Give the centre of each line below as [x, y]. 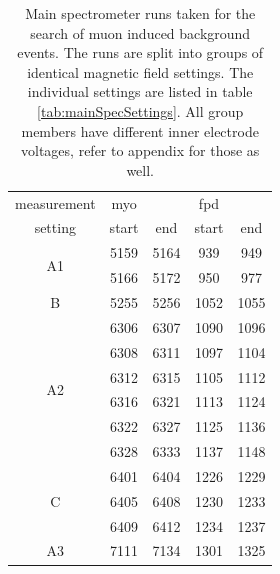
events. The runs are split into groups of [140, 52]
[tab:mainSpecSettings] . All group [140, 110]
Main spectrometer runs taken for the [140, 13]
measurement [55, 202]
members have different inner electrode [140, 130]
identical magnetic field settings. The [140, 71]
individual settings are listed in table [140, 91]
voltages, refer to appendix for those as [140, 150]
